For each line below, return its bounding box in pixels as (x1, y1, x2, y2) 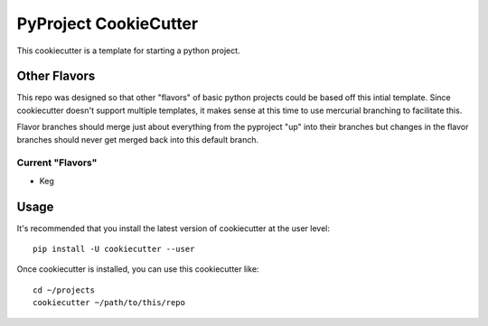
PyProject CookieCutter (16, 14, 199, 33)
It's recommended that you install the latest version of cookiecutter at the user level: (16, 222, 330, 234)
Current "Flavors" (16, 156, 98, 169)
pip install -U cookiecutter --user (33, 244, 195, 255)
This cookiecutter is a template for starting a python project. (16, 45, 240, 56)
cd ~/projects (33, 284, 95, 295)
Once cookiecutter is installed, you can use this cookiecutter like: (16, 264, 259, 275)
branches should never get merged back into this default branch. (16, 134, 259, 144)
